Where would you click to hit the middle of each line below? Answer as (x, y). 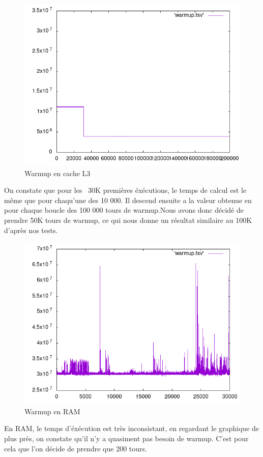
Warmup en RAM (52, 411)
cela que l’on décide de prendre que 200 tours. (76, 448)
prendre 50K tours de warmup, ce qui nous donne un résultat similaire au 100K (128, 220)
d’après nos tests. (31, 230)
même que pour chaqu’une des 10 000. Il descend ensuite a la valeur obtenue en (128, 200)
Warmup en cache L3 (57, 173)
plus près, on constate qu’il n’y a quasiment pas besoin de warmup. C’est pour (126, 438)
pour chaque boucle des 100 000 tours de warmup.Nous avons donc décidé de (124, 210)
